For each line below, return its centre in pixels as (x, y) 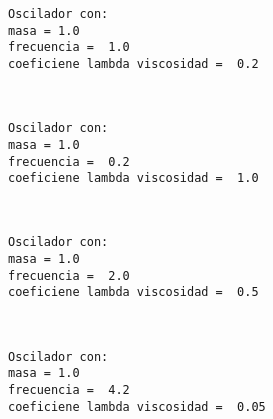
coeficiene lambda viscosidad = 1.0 (133, 178)
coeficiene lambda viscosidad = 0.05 (137, 406)
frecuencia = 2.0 (69, 275)
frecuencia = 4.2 (69, 389)
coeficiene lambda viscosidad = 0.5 (133, 292)
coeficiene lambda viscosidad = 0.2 (133, 63)
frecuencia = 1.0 (69, 47)
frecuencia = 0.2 (69, 161)
